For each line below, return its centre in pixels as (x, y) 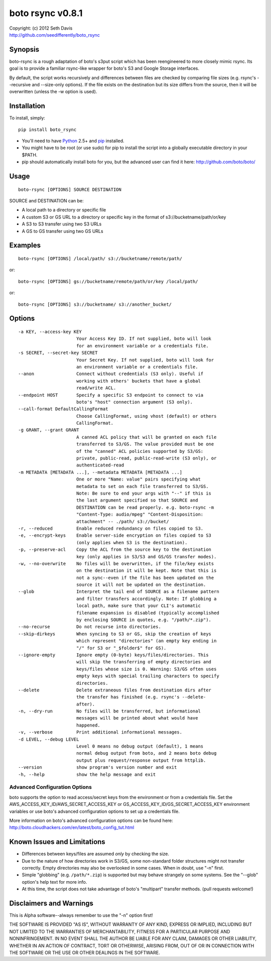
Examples (25, 245)
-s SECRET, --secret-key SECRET (58, 353)
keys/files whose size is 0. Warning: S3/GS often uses (146, 669)
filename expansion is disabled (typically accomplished (148, 613)
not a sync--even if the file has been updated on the (145, 578)
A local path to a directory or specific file (64, 210)
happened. (88, 725)
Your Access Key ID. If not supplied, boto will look (144, 339)
